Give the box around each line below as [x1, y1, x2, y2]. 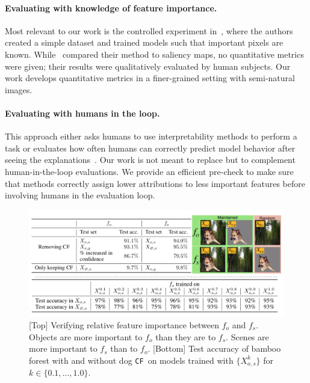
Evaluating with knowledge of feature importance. [5, 1, 217, 14]
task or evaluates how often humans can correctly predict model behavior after [5, 141, 296, 154]
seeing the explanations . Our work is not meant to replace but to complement [5, 153, 296, 166]
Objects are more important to [29, 330, 143, 343]
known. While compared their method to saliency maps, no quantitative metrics [5, 47, 304, 60]
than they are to [155, 330, 216, 343]
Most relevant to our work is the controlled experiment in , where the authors [5, 24, 293, 37]
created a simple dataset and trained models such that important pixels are [5, 36, 284, 49]
